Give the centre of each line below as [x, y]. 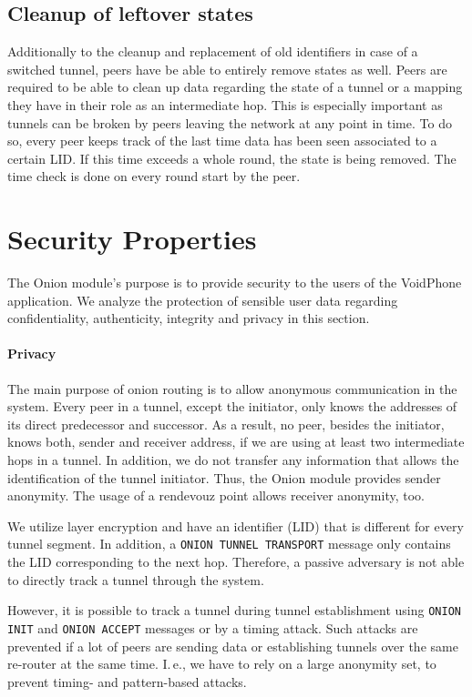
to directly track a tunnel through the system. [136, 579]
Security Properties [132, 239]
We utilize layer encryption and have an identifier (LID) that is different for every [236, 525]
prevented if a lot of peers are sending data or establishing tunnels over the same [233, 646]
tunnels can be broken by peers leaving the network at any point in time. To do [230, 122]
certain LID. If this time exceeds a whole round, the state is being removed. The [232, 158]
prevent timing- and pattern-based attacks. [127, 681]
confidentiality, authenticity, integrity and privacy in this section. [189, 318]
